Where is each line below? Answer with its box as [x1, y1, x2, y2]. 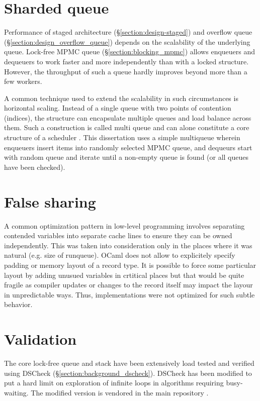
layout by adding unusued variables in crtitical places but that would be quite [4, 269, 244, 280]
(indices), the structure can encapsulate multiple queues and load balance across [4, 112, 251, 123]
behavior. [4, 299, 33, 310]
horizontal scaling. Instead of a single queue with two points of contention [4, 103, 231, 113]
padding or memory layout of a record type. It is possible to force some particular [4, 259, 256, 270]
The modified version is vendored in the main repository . [31, 387, 209, 397]
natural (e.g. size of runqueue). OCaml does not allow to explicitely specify [4, 250, 235, 260]
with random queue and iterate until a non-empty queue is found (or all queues [4, 152, 249, 162]
